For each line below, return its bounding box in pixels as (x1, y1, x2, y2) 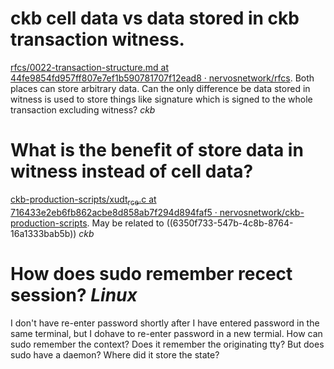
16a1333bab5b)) (10, 227, 77, 239)
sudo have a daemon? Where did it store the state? (10, 348, 220, 361)
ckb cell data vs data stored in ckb (10, 7, 300, 30)
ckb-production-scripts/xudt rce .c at (10, 193, 157, 207)
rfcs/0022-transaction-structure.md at (10, 61, 170, 73)
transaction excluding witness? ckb (10, 103, 156, 116)
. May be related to (86, 217, 165, 229)
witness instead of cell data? (10, 160, 254, 183)
